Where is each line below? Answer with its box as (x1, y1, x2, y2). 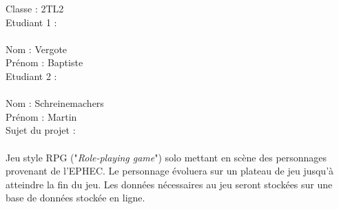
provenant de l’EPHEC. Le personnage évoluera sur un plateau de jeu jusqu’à (6, 163, 334, 178)
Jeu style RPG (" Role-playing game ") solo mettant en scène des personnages (6, 150, 327, 164)
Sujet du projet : (6, 123, 76, 137)
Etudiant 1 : (6, 14, 57, 29)
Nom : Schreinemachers (6, 96, 104, 110)
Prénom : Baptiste (6, 55, 83, 70)
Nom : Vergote (6, 41, 68, 56)
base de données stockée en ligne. (6, 190, 145, 205)
